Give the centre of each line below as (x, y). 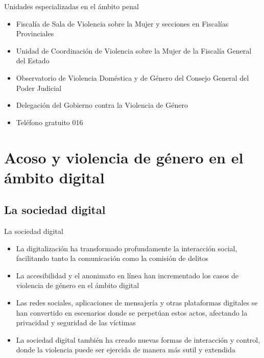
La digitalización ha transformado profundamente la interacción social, (127, 248)
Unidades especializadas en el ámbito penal (71, 6)
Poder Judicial (39, 88)
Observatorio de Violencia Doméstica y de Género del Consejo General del (133, 77)
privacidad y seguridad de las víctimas (76, 323)
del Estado (33, 61)
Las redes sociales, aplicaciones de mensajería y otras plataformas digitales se (137, 303)
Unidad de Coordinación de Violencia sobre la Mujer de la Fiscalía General (134, 50)
